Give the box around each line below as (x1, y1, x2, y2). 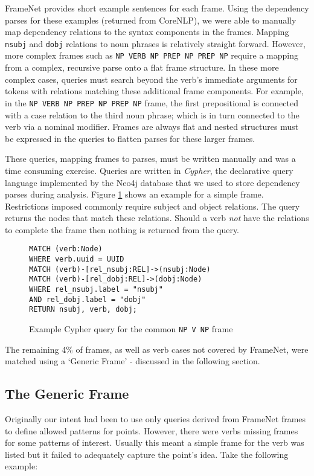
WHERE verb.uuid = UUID (29, 255, 124, 264)
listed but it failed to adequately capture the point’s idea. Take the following (5, 448, 289, 460)
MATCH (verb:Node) (29, 245, 103, 254)
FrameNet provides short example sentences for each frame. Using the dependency (5, 2, 309, 14)
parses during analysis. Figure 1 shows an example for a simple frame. (5, 188, 264, 201)
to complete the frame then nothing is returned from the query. (5, 223, 240, 236)
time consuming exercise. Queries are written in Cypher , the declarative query (5, 164, 293, 176)
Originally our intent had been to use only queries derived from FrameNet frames (5, 413, 306, 425)
